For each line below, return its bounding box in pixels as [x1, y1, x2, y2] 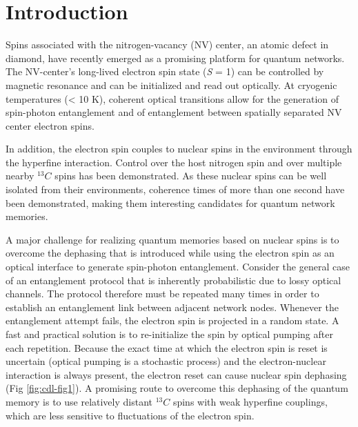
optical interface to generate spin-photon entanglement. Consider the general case [6, 259, 350, 274]
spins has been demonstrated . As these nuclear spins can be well [54, 168, 327, 183]
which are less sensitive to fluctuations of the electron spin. [6, 408, 255, 422]
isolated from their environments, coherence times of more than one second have [6, 182, 345, 197]
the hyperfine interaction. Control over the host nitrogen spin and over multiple [6, 155, 342, 169]
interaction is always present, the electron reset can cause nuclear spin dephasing [6, 367, 347, 381]
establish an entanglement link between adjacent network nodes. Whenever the [6, 299, 339, 314]
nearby [6, 168, 34, 183]
